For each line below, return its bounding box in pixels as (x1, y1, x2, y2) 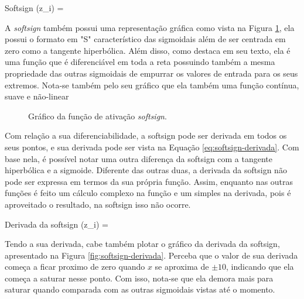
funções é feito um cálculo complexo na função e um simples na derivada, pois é (5, 187, 291, 199)
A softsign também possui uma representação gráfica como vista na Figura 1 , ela (5, 21, 295, 33)
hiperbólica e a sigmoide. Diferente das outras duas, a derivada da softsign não (5, 164, 287, 176)
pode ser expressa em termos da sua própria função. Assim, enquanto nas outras (5, 175, 293, 187)
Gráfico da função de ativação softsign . (28, 109, 167, 122)
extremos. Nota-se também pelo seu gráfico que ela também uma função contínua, (5, 78, 299, 91)
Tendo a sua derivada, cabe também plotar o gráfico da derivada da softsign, (5, 238, 280, 250)
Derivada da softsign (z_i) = (5, 218, 108, 230)
